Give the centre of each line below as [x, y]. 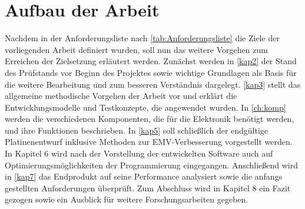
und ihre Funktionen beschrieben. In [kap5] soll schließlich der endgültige [137, 130]
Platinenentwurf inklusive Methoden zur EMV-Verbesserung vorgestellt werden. [149, 142]
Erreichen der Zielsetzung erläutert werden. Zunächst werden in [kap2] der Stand [151, 61]
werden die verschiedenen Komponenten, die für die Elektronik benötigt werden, [150, 119]
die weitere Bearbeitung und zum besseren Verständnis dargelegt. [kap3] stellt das [153, 84]
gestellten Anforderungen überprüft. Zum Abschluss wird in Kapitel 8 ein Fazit [148, 188]
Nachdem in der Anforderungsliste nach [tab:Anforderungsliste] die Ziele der [142, 38]
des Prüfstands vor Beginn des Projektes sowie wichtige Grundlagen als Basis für [151, 72]
